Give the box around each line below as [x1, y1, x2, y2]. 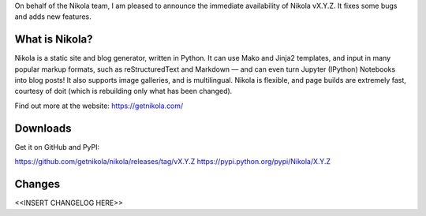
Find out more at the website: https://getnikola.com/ [14, 101, 184, 110]
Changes [14, 177, 61, 191]
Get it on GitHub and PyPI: [14, 142, 100, 151]
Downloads [14, 121, 72, 135]
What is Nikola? [14, 32, 94, 47]
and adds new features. [14, 12, 92, 21]
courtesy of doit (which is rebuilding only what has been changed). [14, 87, 233, 96]
